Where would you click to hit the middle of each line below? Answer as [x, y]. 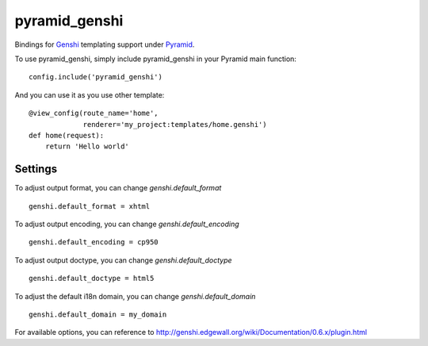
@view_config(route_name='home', [94, 113]
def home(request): [67, 135]
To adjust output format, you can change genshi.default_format [118, 188]
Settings [36, 169]
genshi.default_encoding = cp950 [94, 242]
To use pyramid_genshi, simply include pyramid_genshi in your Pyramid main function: [156, 59]
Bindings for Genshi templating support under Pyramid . [105, 44]
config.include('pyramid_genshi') [96, 77]
